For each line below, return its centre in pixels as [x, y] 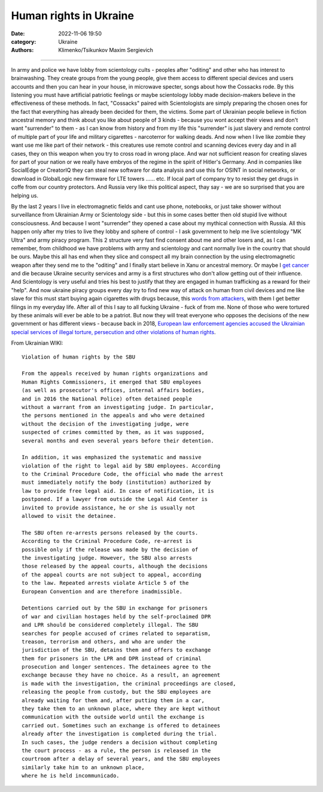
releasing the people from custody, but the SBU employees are [116, 692]
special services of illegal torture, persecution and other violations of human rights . [113, 332]
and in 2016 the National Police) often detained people [107, 399]
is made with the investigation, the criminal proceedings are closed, [129, 683]
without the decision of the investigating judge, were [105, 424]
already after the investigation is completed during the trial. [120, 734]
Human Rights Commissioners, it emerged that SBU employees [112, 382]
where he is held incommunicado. [71, 776]
